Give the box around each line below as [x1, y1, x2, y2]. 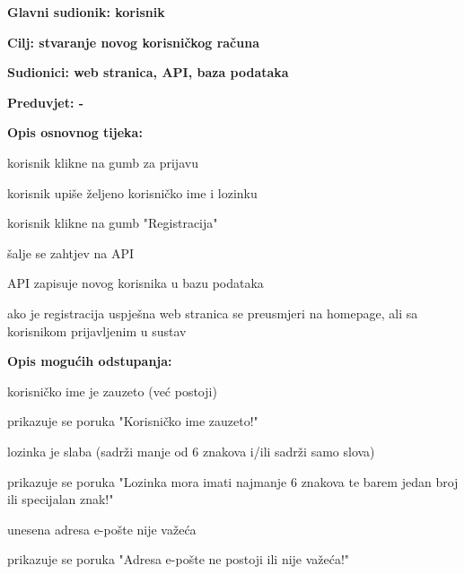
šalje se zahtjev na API [7, 243, 135, 262]
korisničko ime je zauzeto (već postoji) [7, 381, 217, 400]
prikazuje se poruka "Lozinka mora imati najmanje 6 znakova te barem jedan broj [7, 472, 459, 491]
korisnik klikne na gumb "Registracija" [7, 213, 218, 232]
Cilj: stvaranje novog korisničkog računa [7, 32, 259, 51]
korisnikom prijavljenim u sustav [7, 321, 187, 340]
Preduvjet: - [7, 92, 84, 111]
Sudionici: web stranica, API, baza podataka [7, 63, 289, 82]
